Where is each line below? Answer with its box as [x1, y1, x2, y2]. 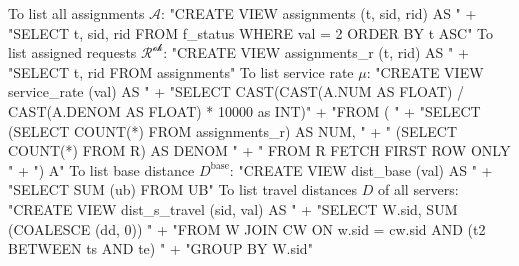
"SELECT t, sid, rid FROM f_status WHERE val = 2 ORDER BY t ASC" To [8, 22, 494, 43]
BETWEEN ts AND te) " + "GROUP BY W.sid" [8, 238, 313, 259]
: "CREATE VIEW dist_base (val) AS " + [229, 159, 493, 180]
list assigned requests [8, 42, 137, 63]
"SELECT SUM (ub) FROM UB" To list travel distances [8, 179, 358, 200]
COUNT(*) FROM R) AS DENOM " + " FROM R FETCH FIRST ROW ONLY [8, 140, 511, 161]
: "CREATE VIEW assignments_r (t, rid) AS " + [163, 42, 469, 63]
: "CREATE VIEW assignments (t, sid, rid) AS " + [161, 3, 477, 23]
